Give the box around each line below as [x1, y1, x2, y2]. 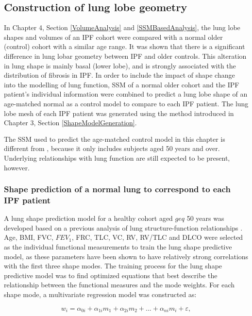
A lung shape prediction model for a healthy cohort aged [4, 213, 173, 223]
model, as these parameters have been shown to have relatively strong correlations [4, 251, 249, 261]
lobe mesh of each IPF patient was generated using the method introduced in [4, 108, 234, 118]
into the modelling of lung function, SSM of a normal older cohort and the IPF [4, 79, 239, 89]
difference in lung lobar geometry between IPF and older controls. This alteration [4, 50, 247, 61]
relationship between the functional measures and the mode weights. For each [4, 280, 235, 290]
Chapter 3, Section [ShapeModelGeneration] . [4, 117, 137, 128]
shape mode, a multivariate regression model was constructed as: [4, 289, 197, 299]
